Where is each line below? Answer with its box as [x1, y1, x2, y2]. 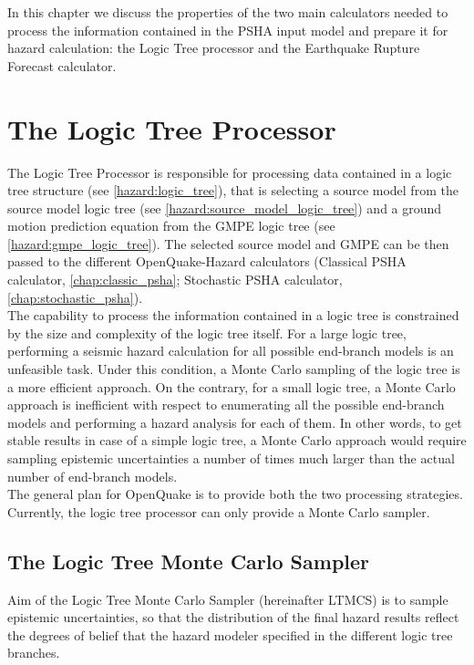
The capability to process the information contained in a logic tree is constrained [7, 306, 459, 325]
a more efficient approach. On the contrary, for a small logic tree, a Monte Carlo [7, 377, 456, 396]
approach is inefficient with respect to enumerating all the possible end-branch [7, 395, 445, 414]
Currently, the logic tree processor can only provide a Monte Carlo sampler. [7, 502, 430, 521]
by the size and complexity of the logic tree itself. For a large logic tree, [7, 323, 407, 342]
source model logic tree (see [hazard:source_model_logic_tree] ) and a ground [7, 198, 442, 217]
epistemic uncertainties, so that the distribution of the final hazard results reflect [7, 608, 459, 627]
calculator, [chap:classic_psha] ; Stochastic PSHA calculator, [7, 270, 343, 289]
